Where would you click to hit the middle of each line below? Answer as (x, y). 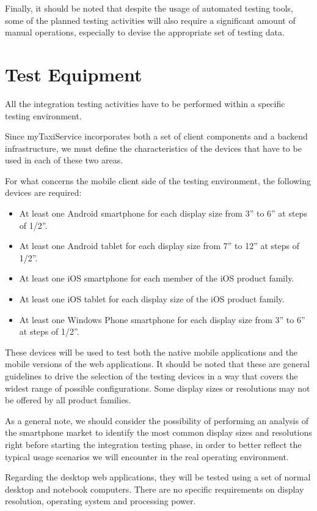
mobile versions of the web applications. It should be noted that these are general (158, 364)
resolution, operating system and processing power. (100, 501)
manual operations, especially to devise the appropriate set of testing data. (145, 32)
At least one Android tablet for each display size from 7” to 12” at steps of (159, 246)
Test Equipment (74, 74)
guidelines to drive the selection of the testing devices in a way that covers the (151, 376)
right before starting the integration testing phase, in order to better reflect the (153, 444)
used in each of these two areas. (64, 160)
